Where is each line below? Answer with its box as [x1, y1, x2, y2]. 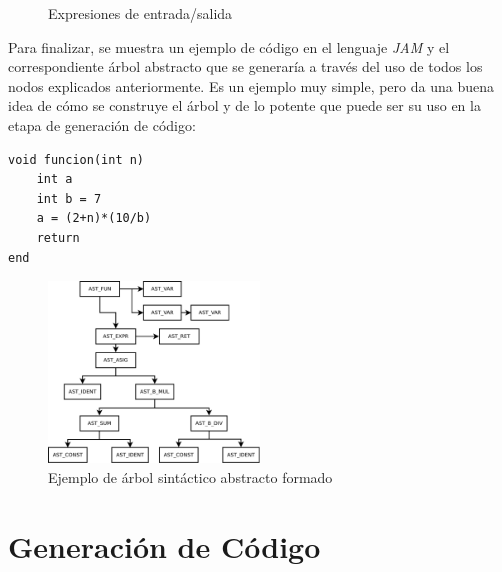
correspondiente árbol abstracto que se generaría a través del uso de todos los [8, 56, 483, 77]
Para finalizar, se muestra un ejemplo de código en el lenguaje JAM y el [8, 36, 450, 57]
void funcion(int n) [8, 152, 145, 167]
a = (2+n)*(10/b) [36, 211, 152, 226]
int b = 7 [36, 191, 102, 206]
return [36, 230, 80, 245]
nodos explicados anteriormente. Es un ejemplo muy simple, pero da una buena [8, 75, 494, 96]
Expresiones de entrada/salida [48, 3, 233, 23]
